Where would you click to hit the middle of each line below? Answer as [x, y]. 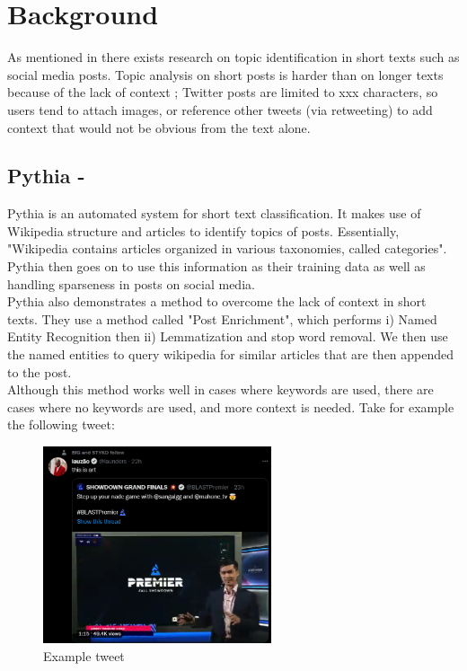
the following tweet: [61, 424]
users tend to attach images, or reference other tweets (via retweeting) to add [220, 109]
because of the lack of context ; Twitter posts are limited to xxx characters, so [223, 92]
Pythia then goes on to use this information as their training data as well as [216, 266]
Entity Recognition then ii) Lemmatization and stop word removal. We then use [228, 336]
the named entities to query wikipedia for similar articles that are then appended [231, 354]
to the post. [40, 371]
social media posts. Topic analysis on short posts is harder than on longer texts [225, 74]
